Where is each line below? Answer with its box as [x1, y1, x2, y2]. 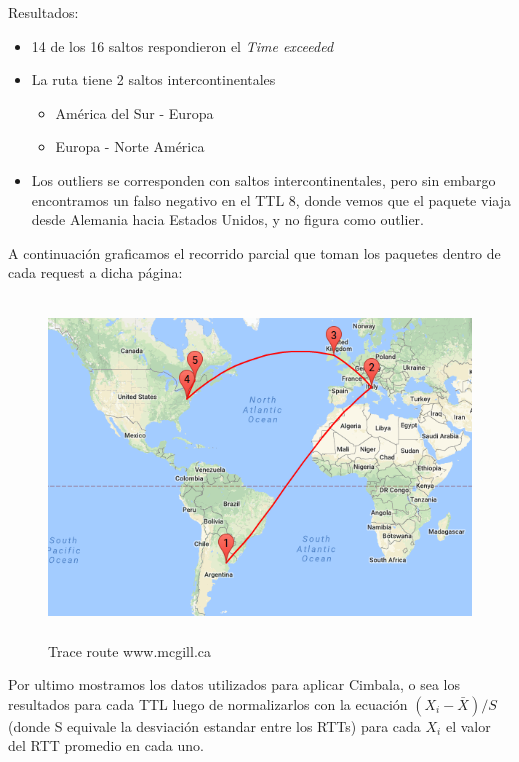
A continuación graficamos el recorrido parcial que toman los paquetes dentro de [8, 242, 501, 263]
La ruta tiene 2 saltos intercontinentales [31, 69, 276, 90]
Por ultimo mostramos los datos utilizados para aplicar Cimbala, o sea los [8, 674, 460, 695]
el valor [445, 715, 491, 736]
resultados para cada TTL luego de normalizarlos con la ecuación [8, 693, 408, 714]
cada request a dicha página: [8, 262, 183, 283]
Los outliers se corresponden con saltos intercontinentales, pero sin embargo [31, 169, 496, 190]
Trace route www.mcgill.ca [48, 640, 212, 661]
